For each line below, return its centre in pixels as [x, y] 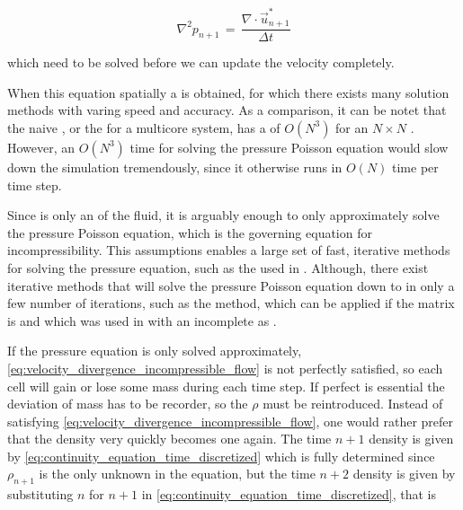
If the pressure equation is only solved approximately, [155, 351]
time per [415, 167]
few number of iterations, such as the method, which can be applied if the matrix [231, 303]
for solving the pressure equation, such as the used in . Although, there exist [218, 267]
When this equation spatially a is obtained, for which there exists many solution [228, 92]
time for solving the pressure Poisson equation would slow [289, 147]
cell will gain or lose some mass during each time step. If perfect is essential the [226, 386]
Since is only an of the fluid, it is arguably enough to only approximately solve [223, 215]
